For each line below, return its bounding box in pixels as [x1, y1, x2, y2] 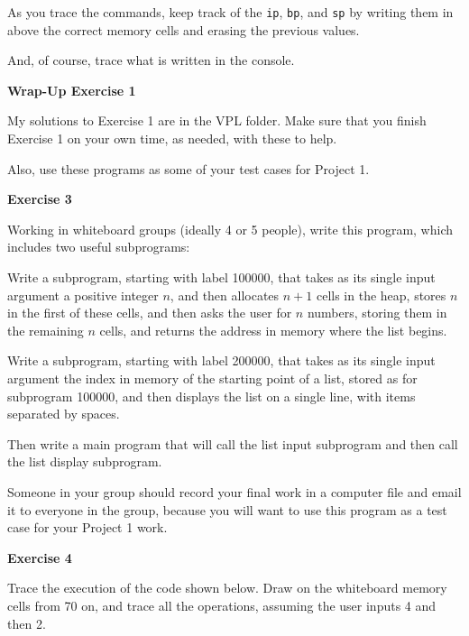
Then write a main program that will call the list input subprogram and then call [7, 434, 458, 453]
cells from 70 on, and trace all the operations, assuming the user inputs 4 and [7, 595, 437, 614]
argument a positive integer [7, 285, 159, 304]
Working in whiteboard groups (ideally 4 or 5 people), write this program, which [7, 219, 453, 238]
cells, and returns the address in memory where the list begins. [99, 320, 447, 339]
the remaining [7, 320, 84, 339]
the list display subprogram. [7, 452, 162, 471]
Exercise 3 [7, 189, 72, 208]
